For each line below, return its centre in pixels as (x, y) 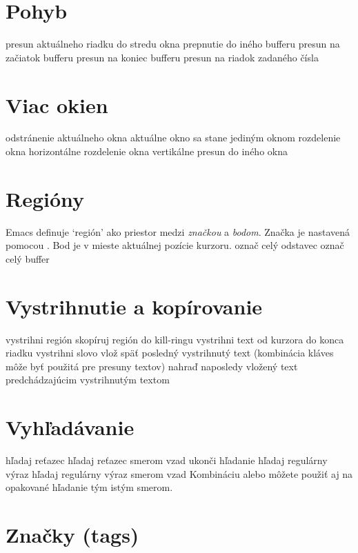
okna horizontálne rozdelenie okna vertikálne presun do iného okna (147, 151)
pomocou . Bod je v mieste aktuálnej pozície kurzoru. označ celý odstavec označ (175, 245)
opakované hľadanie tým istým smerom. (89, 487)
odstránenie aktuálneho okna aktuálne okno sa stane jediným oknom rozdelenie (173, 138)
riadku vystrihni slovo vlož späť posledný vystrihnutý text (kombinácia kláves (170, 353)
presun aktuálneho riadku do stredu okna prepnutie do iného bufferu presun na (173, 44)
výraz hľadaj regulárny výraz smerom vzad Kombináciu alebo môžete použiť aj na (179, 473)
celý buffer (28, 258)
